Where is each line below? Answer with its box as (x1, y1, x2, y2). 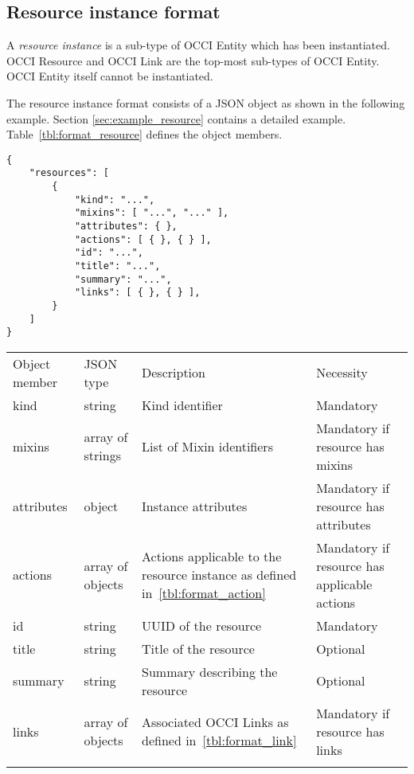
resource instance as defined (142, 565, 297, 584)
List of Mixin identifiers (142, 436, 273, 455)
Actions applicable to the (142, 547, 282, 566)
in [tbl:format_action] (142, 584, 266, 603)
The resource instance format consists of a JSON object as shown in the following (6, 94, 405, 111)
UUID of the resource (142, 616, 262, 635)
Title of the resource (142, 639, 255, 658)
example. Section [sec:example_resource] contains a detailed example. (6, 110, 346, 127)
